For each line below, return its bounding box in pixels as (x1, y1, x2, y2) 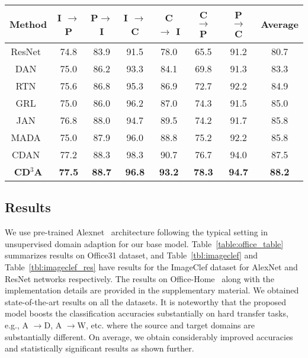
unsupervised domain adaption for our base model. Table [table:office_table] (5, 237, 284, 250)
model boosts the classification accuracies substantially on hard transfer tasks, (5, 307, 288, 319)
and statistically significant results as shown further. (5, 342, 194, 354)
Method (9, 17, 47, 31)
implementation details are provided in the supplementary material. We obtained (5, 284, 299, 296)
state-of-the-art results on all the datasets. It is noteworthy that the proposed (5, 295, 287, 308)
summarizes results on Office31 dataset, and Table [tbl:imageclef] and (5, 249, 258, 261)
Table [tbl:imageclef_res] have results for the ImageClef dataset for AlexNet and (5, 260, 298, 273)
